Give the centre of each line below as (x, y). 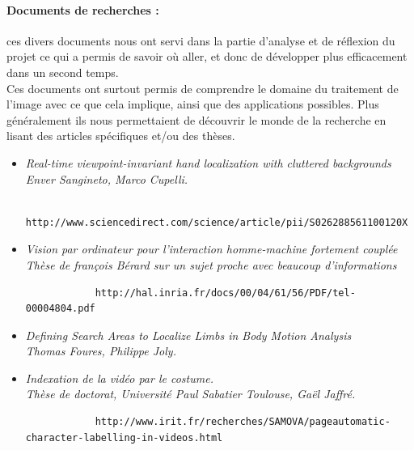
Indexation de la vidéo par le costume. (119, 378)
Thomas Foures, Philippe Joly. (101, 351)
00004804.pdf (60, 309)
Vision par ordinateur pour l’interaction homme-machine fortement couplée (211, 249)
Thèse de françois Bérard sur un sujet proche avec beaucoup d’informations (211, 264)
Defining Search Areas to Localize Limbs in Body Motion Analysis (188, 335)
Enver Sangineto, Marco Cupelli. (107, 178)
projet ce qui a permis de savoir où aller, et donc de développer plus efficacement (207, 56)
